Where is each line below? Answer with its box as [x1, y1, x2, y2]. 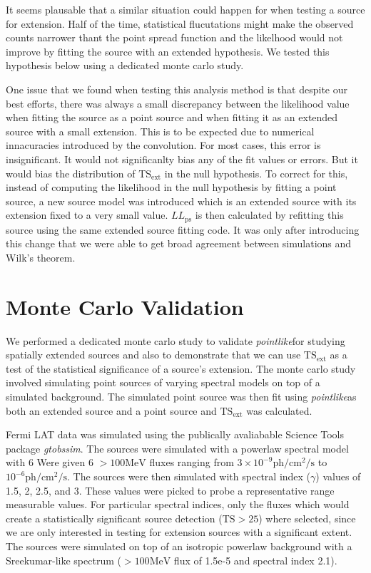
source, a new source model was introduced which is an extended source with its [6, 193, 357, 208]
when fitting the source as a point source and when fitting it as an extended [6, 110, 338, 125]
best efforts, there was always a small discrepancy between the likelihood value [6, 95, 350, 110]
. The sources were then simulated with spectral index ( [67, 469, 311, 484]
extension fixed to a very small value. [6, 207, 168, 222]
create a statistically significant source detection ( [6, 510, 223, 525]
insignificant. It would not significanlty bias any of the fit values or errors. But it [6, 151, 358, 166]
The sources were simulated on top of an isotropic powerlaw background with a [6, 538, 352, 553]
